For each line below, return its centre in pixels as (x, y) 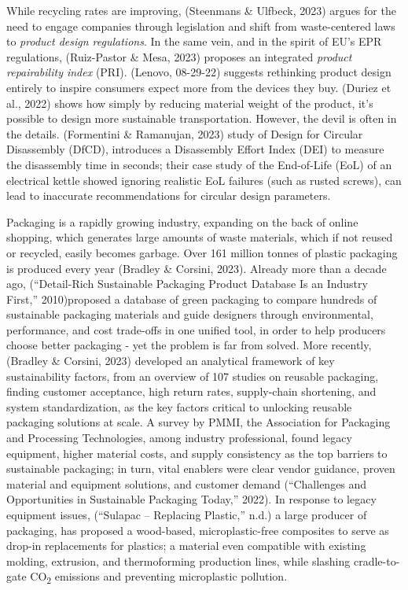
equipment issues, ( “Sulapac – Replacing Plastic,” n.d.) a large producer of (187, 514)
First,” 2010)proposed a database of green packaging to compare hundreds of (192, 299)
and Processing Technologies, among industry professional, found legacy (179, 438)
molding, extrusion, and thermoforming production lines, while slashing (178, 560)
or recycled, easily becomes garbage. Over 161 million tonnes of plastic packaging (202, 252)
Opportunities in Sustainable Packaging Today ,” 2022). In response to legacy (191, 499)
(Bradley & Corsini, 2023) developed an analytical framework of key (171, 361)
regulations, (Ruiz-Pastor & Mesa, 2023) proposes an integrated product (179, 56)
